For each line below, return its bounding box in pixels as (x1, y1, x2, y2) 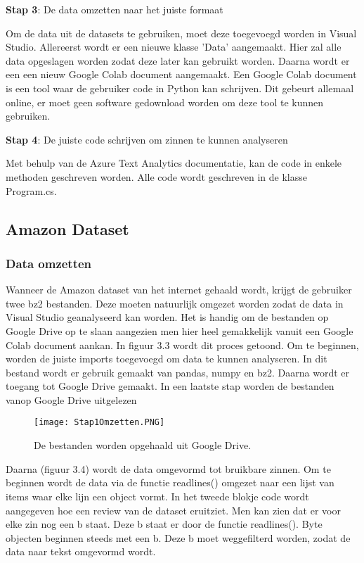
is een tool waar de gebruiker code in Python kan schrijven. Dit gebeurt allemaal (6, 80, 354, 95)
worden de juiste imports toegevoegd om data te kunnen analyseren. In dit (6, 351, 327, 366)
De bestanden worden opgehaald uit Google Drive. (34, 438, 252, 453)
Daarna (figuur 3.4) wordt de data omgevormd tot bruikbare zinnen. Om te (6, 461, 331, 476)
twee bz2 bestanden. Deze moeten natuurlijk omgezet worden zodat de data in (6, 296, 344, 310)
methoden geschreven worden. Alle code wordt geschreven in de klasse (6, 169, 307, 184)
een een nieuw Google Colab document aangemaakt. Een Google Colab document (6, 67, 357, 82)
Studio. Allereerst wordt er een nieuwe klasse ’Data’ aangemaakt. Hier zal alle (6, 39, 342, 54)
